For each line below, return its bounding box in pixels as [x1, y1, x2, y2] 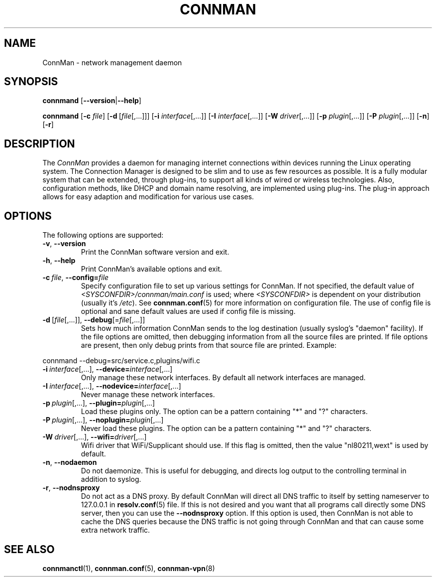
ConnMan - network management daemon [42, 58, 182, 67]
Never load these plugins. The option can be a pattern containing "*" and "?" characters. [81, 424, 372, 433]
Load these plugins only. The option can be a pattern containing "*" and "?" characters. [81, 407, 368, 416]
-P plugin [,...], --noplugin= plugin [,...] [42, 416, 164, 425]
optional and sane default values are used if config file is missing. [81, 307, 296, 316]
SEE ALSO [4, 543, 55, 556]
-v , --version [42, 239, 86, 248]
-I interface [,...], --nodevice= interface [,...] [42, 382, 181, 391]
